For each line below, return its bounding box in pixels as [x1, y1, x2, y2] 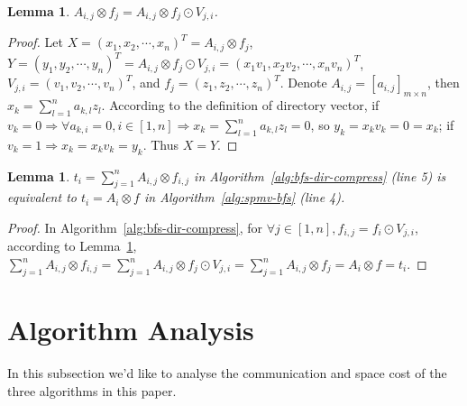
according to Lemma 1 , [7, 236, 137, 255]
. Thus [142, 134, 179, 153]
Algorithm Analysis [7, 311, 254, 348]
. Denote [279, 73, 327, 92]
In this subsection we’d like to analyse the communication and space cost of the [7, 363, 447, 382]
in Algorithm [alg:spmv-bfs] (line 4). [143, 188, 345, 207]
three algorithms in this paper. [7, 381, 177, 400]
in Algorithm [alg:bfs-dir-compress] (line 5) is [194, 166, 446, 185]
